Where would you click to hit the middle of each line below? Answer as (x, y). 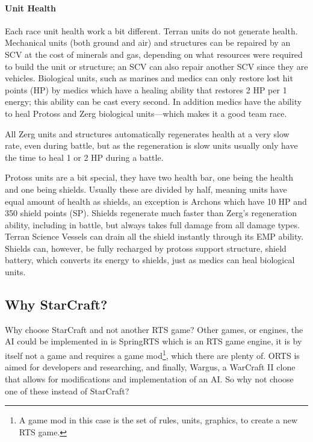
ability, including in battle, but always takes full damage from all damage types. (152, 224)
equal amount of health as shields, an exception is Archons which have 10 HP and (156, 201)
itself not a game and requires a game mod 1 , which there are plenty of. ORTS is (152, 354)
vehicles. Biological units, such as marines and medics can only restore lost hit (149, 78)
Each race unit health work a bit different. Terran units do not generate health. (151, 30)
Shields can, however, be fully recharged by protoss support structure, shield (146, 248)
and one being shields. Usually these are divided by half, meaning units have (146, 189)
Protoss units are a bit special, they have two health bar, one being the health (149, 177)
